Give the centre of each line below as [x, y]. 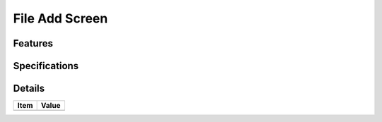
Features [33, 43]
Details [29, 89]
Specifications [46, 66]
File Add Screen [60, 18]
